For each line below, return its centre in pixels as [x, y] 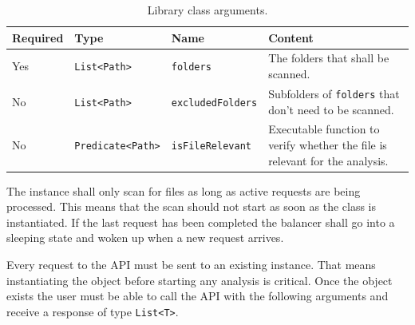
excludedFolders [214, 103]
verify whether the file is [328, 144]
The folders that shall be [329, 58]
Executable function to [324, 129]
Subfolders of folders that [334, 93]
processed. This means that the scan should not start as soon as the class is [192, 206]
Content [291, 37]
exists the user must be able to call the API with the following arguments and [198, 296]
